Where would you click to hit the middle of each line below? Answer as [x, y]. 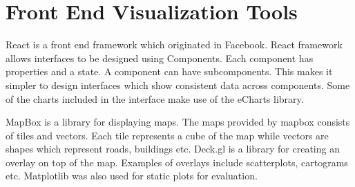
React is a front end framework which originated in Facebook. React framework [174, 45]
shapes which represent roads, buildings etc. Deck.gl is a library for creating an [173, 149]
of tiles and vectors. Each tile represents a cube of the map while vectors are [167, 135]
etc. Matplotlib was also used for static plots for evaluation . [132, 176]
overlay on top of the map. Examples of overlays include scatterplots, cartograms [177, 162]
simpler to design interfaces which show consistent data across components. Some [178, 85]
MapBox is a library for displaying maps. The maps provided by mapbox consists [178, 122]
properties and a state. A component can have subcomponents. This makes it [169, 71]
